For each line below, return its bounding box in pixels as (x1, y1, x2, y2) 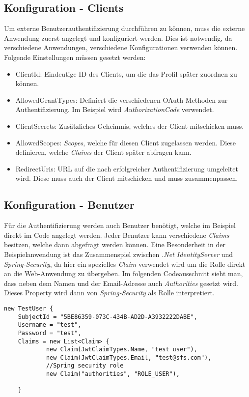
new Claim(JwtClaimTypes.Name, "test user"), (46, 346, 197, 353)
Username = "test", (18, 321, 82, 329)
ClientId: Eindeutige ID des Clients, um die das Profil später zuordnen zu (15, 68, 237, 79)
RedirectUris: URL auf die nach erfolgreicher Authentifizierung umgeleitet (15, 163, 238, 173)
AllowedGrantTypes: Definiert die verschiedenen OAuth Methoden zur (15, 94, 228, 105)
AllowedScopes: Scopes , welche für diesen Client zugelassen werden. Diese (15, 137, 236, 147)
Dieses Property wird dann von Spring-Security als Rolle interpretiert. (4, 287, 215, 298)
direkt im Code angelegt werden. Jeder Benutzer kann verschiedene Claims (4, 229, 229, 240)
